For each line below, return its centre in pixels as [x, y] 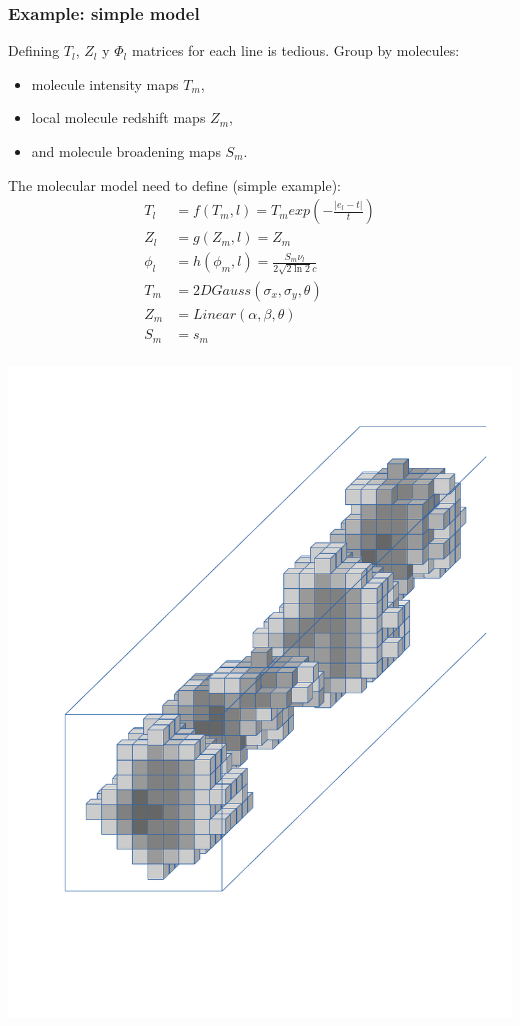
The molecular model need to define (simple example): [174, 184]
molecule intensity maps [105, 83]
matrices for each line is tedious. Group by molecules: [295, 50]
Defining [34, 50]
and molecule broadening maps [126, 151]
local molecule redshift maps [118, 117]
